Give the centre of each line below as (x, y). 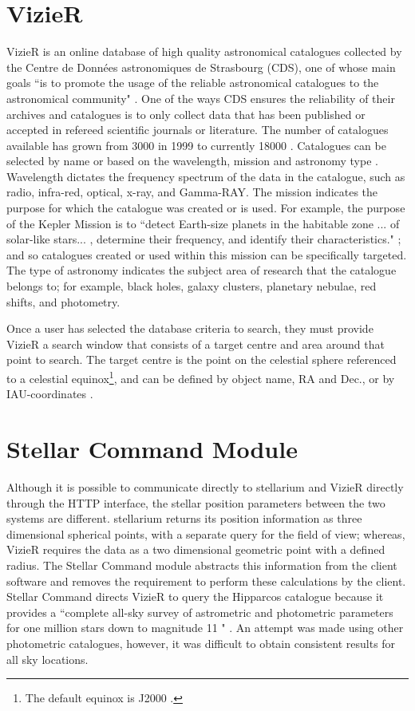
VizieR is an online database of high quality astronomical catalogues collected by (204, 51)
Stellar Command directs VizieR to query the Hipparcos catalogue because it (195, 596)
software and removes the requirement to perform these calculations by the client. (206, 581)
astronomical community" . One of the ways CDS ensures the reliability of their (201, 98)
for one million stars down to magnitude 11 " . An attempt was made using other (205, 628)
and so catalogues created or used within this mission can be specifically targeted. (207, 254)
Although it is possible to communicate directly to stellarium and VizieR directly (205, 486)
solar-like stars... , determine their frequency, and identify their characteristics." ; (204, 239)
